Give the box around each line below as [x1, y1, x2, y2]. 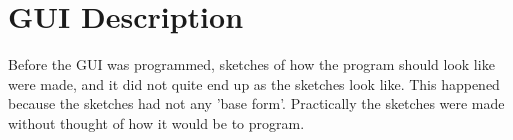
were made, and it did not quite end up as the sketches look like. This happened [8, 73, 500, 94]
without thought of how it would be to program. [8, 112, 305, 133]
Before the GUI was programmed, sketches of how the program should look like [8, 54, 495, 75]
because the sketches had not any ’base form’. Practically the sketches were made [8, 93, 505, 114]
